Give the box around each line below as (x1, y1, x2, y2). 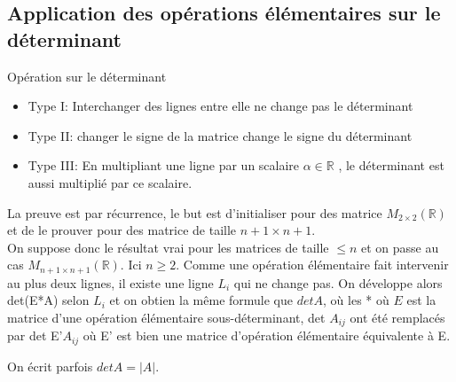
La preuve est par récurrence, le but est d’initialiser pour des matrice (7, 203, 382, 222)
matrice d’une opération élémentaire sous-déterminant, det (7, 308, 326, 326)
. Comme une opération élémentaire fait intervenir (176, 255, 449, 274)
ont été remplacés (350, 308, 445, 326)
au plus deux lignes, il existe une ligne (7, 273, 214, 292)
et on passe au (360, 238, 439, 256)
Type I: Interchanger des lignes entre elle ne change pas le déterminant (28, 97, 413, 115)
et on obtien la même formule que (109, 291, 294, 309)
